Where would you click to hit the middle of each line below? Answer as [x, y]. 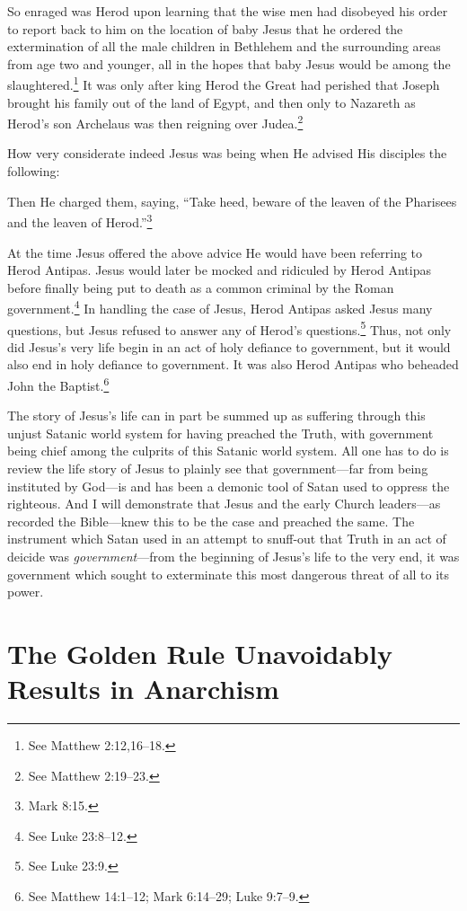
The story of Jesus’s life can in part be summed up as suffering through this [216, 416]
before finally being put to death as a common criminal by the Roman [201, 287]
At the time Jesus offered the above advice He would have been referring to [215, 252]
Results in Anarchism [143, 689]
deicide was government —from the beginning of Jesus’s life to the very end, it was [233, 556]
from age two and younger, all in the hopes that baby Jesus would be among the [229, 63]
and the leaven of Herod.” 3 [80, 221]
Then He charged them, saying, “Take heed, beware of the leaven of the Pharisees [232, 201]
